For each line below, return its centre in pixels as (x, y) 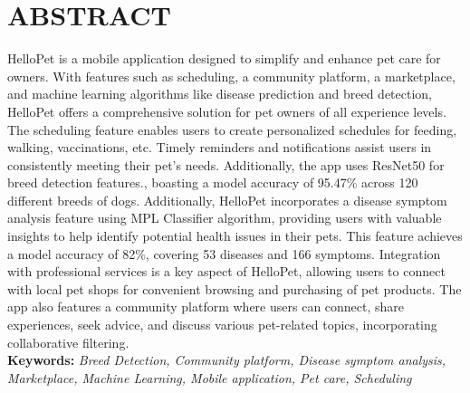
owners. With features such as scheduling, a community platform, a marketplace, (231, 76)
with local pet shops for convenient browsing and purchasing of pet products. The (235, 288)
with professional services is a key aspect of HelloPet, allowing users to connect (226, 271)
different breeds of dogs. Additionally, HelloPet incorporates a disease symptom (227, 200)
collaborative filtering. (68, 342)
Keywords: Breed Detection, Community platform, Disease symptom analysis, (227, 360)
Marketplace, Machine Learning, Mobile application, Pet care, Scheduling (210, 377)
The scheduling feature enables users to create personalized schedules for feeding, (232, 129)
